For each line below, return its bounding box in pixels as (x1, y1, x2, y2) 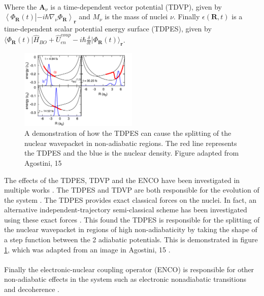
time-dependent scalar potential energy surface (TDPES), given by (4, 23, 212, 33)
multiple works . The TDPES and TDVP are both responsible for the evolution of (4, 184, 259, 195)
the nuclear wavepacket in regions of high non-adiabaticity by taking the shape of (4, 224, 257, 235)
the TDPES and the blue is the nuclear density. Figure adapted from (24, 147, 239, 158)
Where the (4, 1, 37, 12)
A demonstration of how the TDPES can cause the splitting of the (24, 128, 232, 138)
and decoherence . (4, 284, 59, 294)
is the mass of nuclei (105, 11, 168, 22)
